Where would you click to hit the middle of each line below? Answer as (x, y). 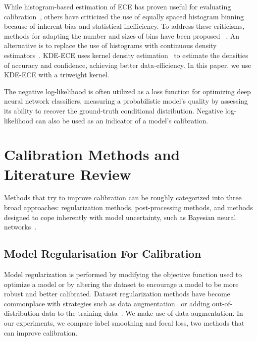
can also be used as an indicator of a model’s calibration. (122, 120)
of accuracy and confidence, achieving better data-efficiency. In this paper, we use (128, 65)
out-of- (222, 303)
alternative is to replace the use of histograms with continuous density (110, 45)
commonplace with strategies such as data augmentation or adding (107, 303)
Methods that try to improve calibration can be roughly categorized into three (123, 198)
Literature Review (68, 174)
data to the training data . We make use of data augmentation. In (142, 313)
